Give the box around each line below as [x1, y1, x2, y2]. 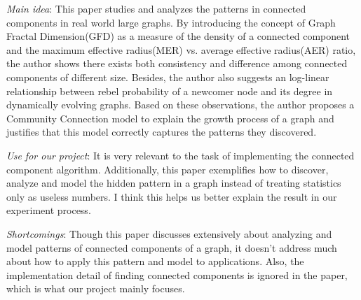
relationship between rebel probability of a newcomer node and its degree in [6, 83, 333, 98]
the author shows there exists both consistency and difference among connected [6, 56, 348, 71]
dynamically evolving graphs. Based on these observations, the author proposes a [6, 97, 355, 112]
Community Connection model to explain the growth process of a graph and [6, 110, 334, 125]
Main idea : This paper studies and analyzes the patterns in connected [6, 1, 306, 15]
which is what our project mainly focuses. [6, 281, 185, 296]
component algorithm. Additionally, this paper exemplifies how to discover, [6, 162, 329, 176]
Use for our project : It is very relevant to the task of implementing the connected [6, 148, 355, 162]
